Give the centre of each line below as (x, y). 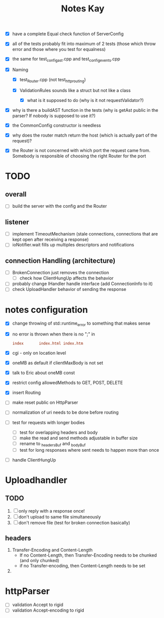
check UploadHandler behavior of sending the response (69, 289)
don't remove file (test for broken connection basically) (74, 523)
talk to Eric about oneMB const (44, 373)
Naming (20, 70)
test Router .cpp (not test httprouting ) (53, 80)
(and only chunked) (39, 561)
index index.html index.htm (48, 344)
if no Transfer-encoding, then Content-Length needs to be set (82, 566)
